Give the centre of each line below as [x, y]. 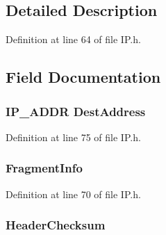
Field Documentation [83, 77]
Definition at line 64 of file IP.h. [73, 39]
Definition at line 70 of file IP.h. [73, 194]
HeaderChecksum [56, 225]
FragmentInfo [44, 168]
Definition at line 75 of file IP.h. [73, 137]
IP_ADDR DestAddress [76, 111]
